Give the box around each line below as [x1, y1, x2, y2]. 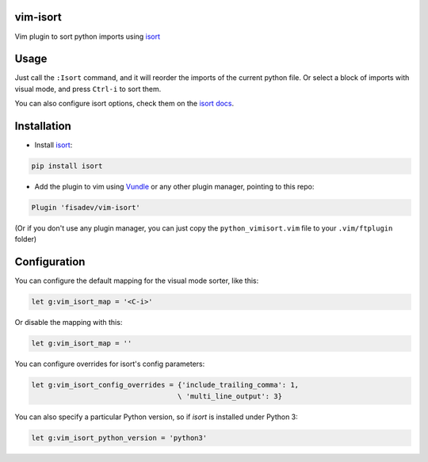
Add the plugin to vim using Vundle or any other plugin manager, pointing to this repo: [34, 182, 315, 192]
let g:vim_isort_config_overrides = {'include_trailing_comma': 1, [31, 380, 300, 390]
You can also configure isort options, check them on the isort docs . [14, 99, 235, 109]
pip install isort [31, 162, 103, 170]
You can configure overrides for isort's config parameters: [14, 359, 205, 368]
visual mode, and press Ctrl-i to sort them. [14, 84, 162, 94]
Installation [14, 120, 71, 133]
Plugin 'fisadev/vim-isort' [31, 203, 140, 212]
